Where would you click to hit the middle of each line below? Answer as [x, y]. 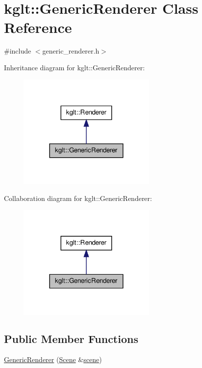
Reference [38, 27]
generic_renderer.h [71, 51]
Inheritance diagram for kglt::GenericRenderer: [75, 67]
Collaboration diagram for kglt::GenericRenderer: [78, 198]
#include [18, 51]
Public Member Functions [71, 339]
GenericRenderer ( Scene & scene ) [53, 359]
